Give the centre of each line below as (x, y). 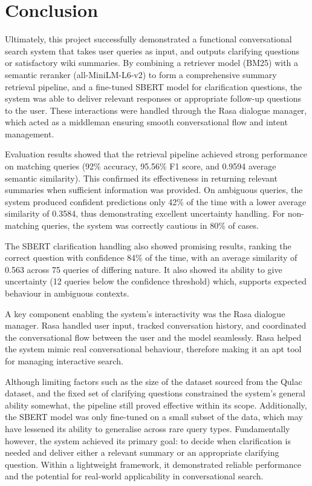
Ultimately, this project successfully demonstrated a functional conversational (148, 39)
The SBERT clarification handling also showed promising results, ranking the (148, 245)
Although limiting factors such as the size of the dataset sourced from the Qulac (154, 381)
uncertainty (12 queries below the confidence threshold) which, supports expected (156, 281)
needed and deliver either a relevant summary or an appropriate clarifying (142, 452)
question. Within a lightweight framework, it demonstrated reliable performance (153, 464)
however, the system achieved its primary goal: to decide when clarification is (148, 440)
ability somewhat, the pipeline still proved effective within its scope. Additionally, (156, 405)
